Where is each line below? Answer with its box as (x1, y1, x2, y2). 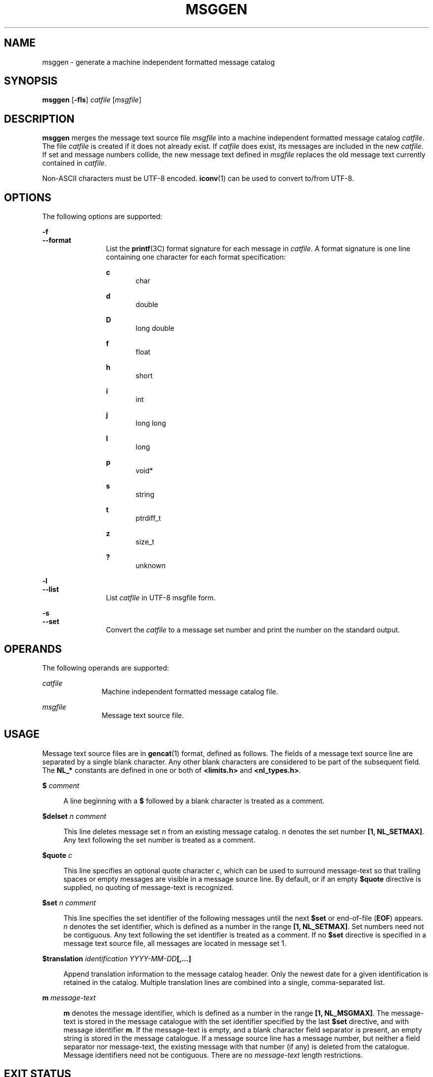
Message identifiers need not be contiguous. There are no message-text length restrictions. (63, 1050, 363, 1059)
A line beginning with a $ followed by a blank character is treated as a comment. (63, 796, 325, 805)
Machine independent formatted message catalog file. (101, 687, 278, 696)
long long (135, 419, 166, 428)
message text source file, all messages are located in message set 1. (63, 939, 286, 947)
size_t (135, 538, 155, 546)
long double (135, 324, 174, 333)
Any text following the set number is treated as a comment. (63, 835, 256, 844)
